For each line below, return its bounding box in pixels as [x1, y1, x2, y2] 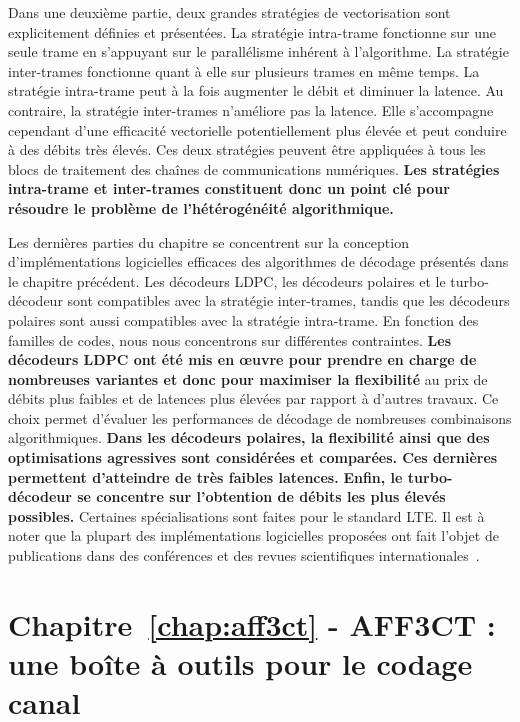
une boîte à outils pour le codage [8, 643, 473, 683]
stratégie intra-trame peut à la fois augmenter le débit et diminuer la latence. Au [8, 80, 504, 101]
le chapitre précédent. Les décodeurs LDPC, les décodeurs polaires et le [8, 270, 446, 291]
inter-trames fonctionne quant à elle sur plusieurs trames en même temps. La [8, 60, 480, 81]
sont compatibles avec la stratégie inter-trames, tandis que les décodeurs [67, 290, 510, 311]
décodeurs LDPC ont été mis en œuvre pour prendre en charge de [8, 349, 477, 370]
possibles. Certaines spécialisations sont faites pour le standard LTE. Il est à [8, 505, 485, 526]
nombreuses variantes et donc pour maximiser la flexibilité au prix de [8, 368, 488, 389]
